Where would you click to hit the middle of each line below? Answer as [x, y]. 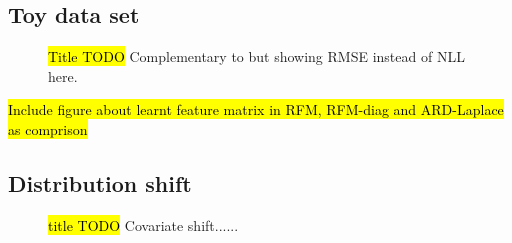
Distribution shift [100, 182]
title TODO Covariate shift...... [143, 224]
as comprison [48, 128]
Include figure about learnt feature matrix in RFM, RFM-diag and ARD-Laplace [256, 109]
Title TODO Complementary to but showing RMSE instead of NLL [256, 56]
